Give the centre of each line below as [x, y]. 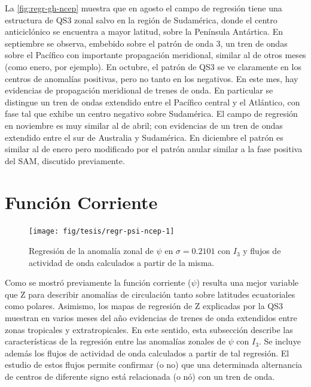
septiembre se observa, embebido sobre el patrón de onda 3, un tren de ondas [146, 43]
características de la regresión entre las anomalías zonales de [115, 341]
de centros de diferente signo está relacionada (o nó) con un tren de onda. [140, 377]
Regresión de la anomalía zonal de [91, 251]
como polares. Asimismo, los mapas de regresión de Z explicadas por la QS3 [144, 306]
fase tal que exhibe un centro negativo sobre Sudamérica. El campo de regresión [151, 114]
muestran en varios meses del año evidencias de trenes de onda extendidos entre [151, 318]
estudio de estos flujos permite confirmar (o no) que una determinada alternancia [154, 365]
